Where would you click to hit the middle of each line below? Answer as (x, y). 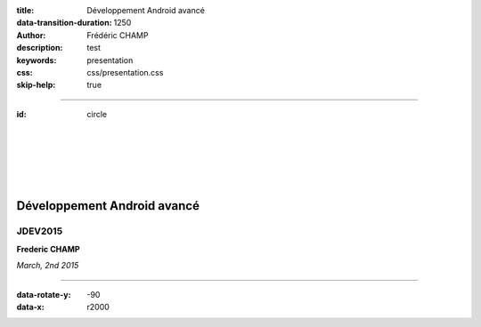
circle (97, 114)
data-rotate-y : (44, 294)
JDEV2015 (40, 231)
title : (25, 10)
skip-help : (36, 85)
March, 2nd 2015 (48, 266)
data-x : (30, 307)
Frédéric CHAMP (118, 35)
